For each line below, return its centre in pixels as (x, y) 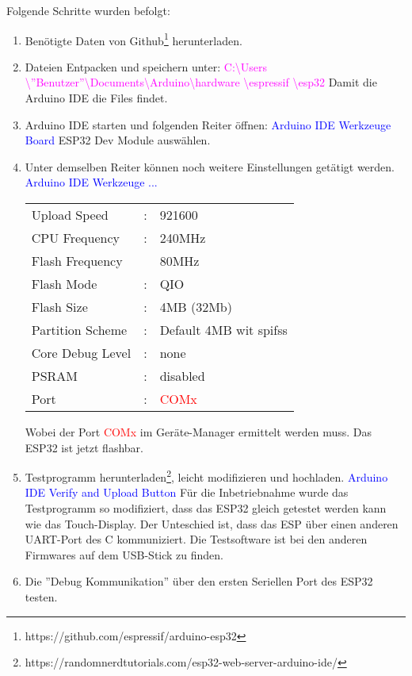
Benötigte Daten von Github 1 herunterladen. (134, 39)
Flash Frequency (77, 261)
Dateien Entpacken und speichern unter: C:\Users (146, 66)
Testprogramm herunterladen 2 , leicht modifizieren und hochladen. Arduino (206, 476)
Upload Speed (70, 215)
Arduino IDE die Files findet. (96, 98)
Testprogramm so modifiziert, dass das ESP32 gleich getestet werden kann (206, 508)
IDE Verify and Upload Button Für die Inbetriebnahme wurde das (187, 492)
